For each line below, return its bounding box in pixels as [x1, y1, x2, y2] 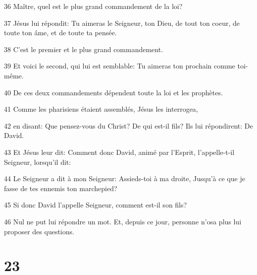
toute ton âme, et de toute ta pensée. [4, 27, 117, 38]
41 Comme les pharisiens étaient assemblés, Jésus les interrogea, [4, 104, 198, 114]
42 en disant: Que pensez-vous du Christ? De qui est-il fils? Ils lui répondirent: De [4, 120, 253, 131]
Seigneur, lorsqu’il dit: [4, 156, 71, 167]
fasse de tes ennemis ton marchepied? [4, 183, 117, 193]
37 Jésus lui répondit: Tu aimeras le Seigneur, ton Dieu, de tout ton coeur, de [4, 17, 240, 28]
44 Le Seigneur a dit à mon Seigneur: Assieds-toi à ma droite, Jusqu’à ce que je [4, 173, 245, 184]
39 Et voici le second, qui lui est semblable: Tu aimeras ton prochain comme [4, 61, 235, 71]
